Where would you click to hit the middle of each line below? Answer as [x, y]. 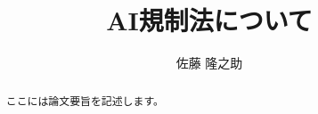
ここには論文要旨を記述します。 [85, 100]
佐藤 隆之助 [209, 63]
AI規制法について [209, 20]
